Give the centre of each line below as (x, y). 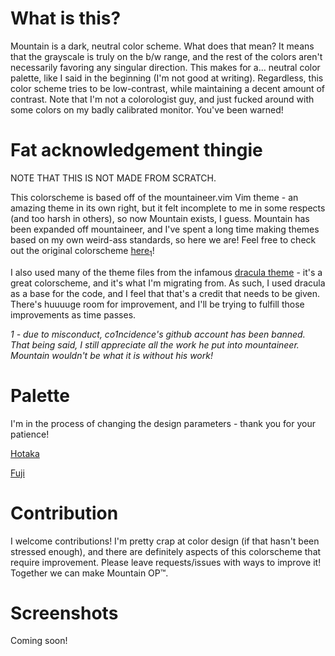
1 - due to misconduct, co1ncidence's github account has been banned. (158, 334)
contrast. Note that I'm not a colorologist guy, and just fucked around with (162, 99)
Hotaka (25, 453)
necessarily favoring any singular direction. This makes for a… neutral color (165, 67)
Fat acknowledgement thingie (136, 150)
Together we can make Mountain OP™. (89, 573)
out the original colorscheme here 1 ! (82, 251)
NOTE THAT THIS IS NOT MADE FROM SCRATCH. (113, 178)
